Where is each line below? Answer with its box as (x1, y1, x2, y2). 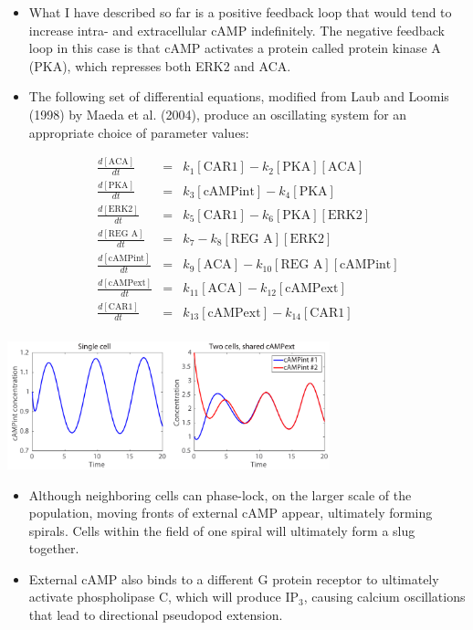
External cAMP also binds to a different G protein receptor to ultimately (28, 569, 439, 588)
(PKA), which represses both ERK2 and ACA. (28, 56, 291, 75)
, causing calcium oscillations (303, 587, 466, 606)
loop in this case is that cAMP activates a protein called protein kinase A (28, 38, 441, 58)
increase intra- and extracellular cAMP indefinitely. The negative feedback (28, 20, 445, 39)
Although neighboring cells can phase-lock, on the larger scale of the (28, 485, 412, 504)
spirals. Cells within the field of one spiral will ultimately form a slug (28, 520, 415, 540)
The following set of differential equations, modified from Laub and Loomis (28, 87, 449, 106)
